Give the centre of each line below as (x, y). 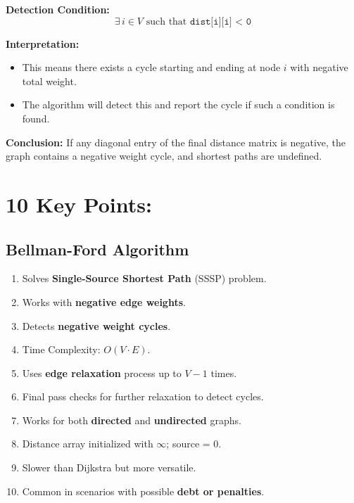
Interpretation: (43, 43)
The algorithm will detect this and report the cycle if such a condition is (178, 104)
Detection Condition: (58, 9)
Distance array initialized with (88, 444)
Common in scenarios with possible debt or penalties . (143, 491)
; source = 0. (194, 444)
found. (36, 118)
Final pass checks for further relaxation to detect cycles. (143, 396)
